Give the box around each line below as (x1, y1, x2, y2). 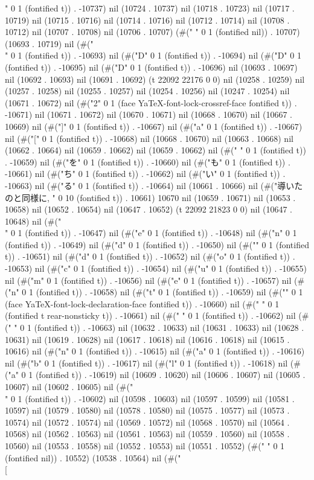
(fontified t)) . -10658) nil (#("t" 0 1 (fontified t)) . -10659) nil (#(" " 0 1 (36, 286, 303, 298)
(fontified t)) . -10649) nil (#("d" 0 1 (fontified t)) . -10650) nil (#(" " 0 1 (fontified (5, 238, 309, 251)
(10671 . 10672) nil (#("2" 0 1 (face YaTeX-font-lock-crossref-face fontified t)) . (5, 96, 297, 109)
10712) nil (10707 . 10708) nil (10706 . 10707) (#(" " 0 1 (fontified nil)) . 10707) (5, 25, 300, 38)
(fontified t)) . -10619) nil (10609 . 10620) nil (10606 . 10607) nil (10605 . (35, 368, 306, 381)
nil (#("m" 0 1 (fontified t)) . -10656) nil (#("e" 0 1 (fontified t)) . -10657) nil (5, 274, 292, 286)
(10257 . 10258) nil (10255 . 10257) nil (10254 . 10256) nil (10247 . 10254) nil (5, 85, 290, 97)
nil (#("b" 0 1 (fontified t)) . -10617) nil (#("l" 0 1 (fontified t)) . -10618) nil (5, 356, 288, 369)
